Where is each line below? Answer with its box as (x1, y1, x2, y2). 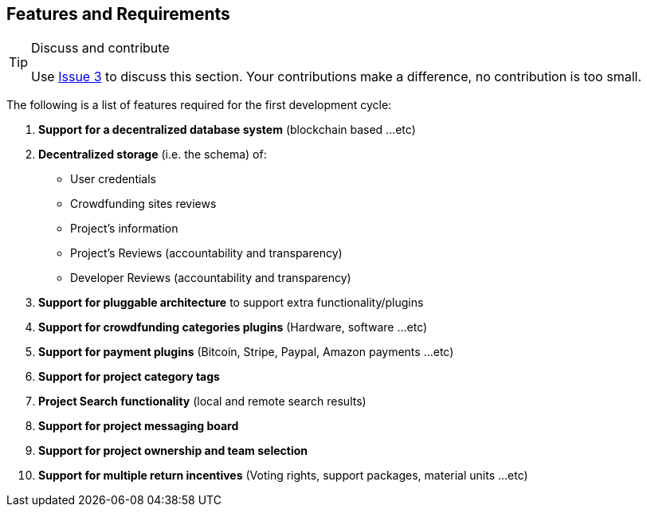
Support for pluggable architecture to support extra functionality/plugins (38, 296, 424, 310)
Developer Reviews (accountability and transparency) (70, 271, 351, 285)
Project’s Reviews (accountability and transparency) (70, 246, 343, 260)
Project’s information (70, 221, 178, 236)
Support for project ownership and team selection (38, 444, 308, 458)
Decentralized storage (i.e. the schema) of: (38, 147, 267, 162)
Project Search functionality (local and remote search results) (38, 394, 367, 409)
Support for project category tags (38, 370, 220, 384)
